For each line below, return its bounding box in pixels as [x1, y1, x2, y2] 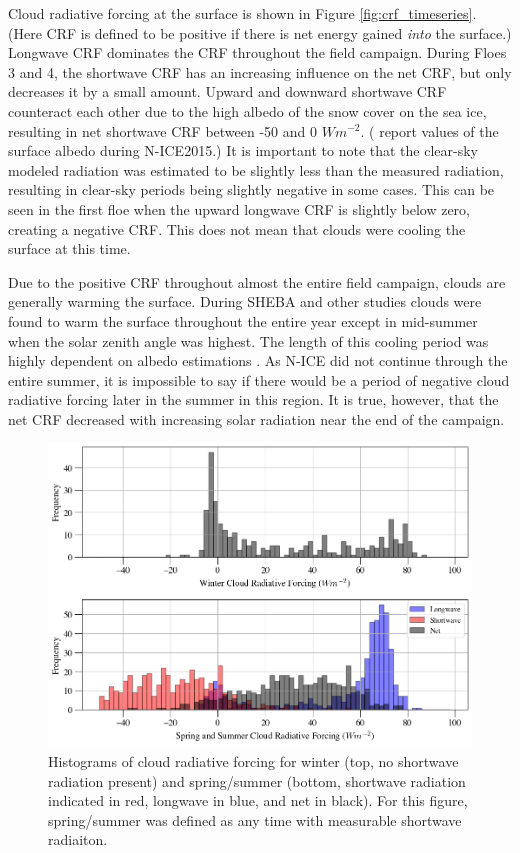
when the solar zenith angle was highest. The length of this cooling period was [8, 330, 489, 351]
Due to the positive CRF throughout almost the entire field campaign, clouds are [8, 271, 506, 292]
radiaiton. [48, 829, 108, 850]
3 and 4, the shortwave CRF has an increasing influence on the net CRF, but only [8, 61, 512, 82]
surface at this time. [8, 238, 131, 259]
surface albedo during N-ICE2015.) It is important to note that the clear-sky [8, 140, 478, 161]
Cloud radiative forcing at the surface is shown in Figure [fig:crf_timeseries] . [8, 3, 477, 23]
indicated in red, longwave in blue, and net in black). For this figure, [48, 790, 468, 811]
